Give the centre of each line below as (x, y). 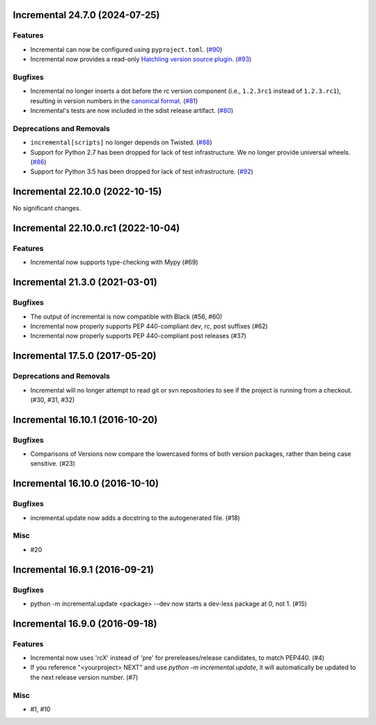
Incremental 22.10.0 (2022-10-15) (87, 192)
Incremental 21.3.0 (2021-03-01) (85, 282)
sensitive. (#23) (53, 464)
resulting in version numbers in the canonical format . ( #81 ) (114, 100)
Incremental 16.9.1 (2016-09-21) (84, 569)
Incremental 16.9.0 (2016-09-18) (85, 624)
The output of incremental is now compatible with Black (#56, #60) (126, 316)
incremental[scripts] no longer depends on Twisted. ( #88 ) (121, 142)
